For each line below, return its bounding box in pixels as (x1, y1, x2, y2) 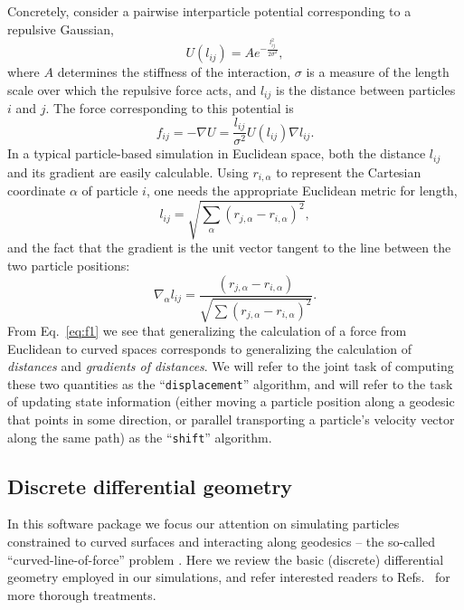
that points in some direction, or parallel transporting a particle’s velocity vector (7, 410, 455, 429)
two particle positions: (7, 255, 130, 274)
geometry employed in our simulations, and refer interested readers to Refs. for (7, 567, 450, 586)
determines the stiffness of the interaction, (57, 62, 291, 81)
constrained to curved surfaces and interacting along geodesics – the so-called (7, 532, 436, 551)
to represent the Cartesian (276, 162, 421, 181)
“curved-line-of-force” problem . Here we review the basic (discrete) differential (7, 549, 444, 568)
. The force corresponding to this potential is (45, 99, 294, 118)
